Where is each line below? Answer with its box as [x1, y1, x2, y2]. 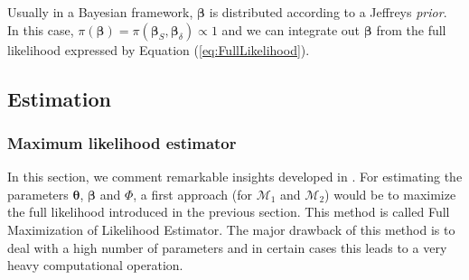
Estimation [7, 84, 111, 112]
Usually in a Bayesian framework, [7, 3, 193, 21]
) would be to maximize [324, 184, 456, 203]
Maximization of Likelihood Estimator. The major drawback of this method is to [7, 219, 455, 238]
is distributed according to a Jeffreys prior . [209, 3, 447, 21]
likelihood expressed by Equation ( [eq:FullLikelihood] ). [7, 40, 310, 59]
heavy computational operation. [7, 256, 183, 275]
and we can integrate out [221, 20, 361, 39]
